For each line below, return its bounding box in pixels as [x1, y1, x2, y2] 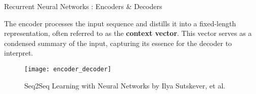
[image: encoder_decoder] [24, 65, 111, 73]
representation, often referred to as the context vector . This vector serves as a [4, 28, 252, 38]
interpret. [4, 48, 33, 58]
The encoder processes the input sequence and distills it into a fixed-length [4, 18, 236, 28]
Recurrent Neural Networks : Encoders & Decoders [4, 1, 162, 11]
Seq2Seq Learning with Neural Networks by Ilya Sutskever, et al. [24, 80, 226, 90]
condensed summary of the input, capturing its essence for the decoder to [4, 37, 232, 48]
